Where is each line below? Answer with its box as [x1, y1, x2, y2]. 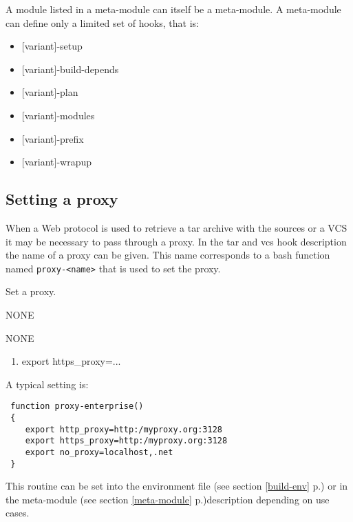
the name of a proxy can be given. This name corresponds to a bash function [6, 248, 330, 262]
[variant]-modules [21, 108, 95, 122]
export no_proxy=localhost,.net [25, 447, 173, 457]
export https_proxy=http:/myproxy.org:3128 [25, 436, 228, 446]
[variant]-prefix [21, 131, 84, 145]
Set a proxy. [6, 284, 56, 299]
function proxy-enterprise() [10, 401, 144, 412]
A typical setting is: [6, 377, 89, 391]
